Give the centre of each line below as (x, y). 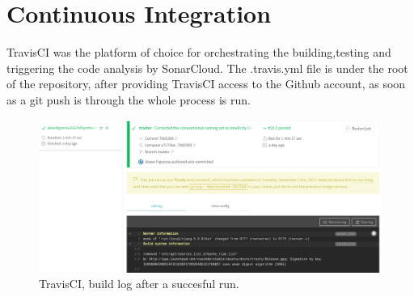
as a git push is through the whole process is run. (129, 99)
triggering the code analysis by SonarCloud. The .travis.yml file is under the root (207, 68)
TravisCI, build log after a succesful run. (139, 284)
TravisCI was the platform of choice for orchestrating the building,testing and (199, 52)
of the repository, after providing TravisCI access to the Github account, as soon (206, 84)
